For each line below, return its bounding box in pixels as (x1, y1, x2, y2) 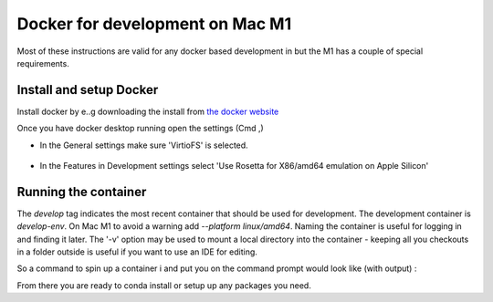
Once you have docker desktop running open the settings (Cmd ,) (16, 123, 264, 134)
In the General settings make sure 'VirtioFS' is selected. (39, 140, 248, 151)
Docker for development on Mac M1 (16, 14, 292, 34)
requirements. (16, 57, 70, 68)
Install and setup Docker (16, 82, 159, 98)
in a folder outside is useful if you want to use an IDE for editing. (16, 246, 257, 257)
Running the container (16, 183, 147, 200)
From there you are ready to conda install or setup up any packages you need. (16, 279, 312, 291)
